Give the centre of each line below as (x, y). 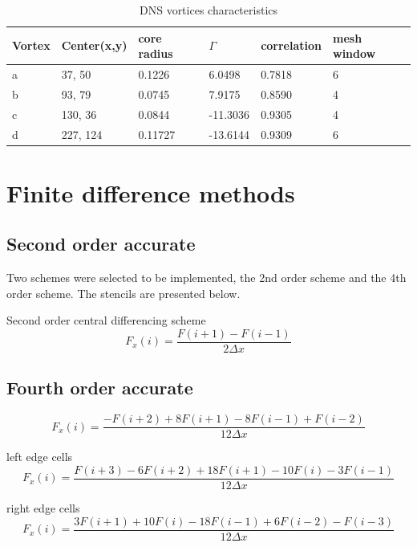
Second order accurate (101, 244)
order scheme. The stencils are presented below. (123, 293)
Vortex (31, 45)
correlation (291, 45)
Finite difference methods (151, 192)
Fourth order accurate (100, 388)
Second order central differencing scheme (106, 320)
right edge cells (43, 508)
